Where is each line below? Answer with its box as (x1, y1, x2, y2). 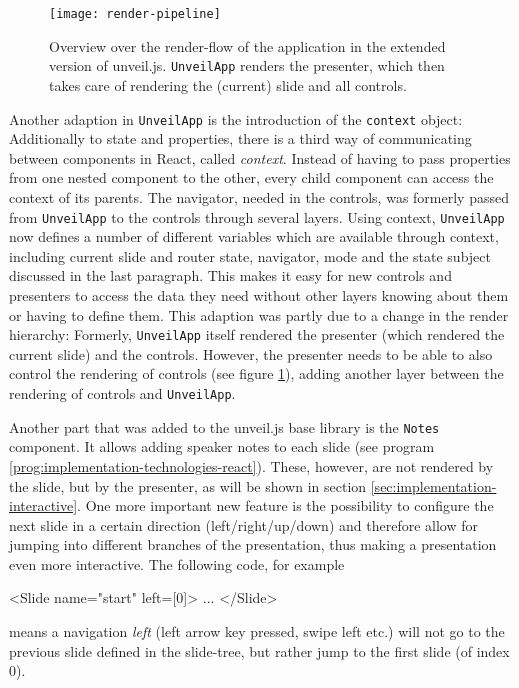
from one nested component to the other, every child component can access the (9, 167, 494, 188)
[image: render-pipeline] (49, 7, 221, 21)
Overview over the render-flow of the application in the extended (49, 35, 446, 56)
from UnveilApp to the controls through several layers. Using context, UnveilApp (9, 206, 505, 227)
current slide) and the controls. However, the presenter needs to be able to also (9, 343, 493, 364)
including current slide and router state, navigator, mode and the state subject (9, 245, 491, 266)
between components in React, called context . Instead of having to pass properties (9, 147, 511, 168)
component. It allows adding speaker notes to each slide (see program (9, 436, 435, 457)
